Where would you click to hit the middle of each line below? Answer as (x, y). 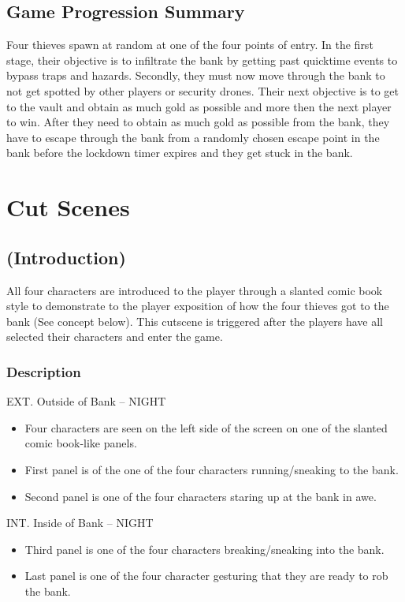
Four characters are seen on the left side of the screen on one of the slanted (206, 427)
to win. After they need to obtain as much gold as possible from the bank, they (198, 122)
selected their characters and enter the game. (115, 337)
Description (44, 371)
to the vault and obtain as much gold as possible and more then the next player (199, 106)
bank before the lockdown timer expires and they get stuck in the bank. (180, 153)
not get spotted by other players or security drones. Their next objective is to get (202, 90)
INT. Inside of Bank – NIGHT (80, 523)
